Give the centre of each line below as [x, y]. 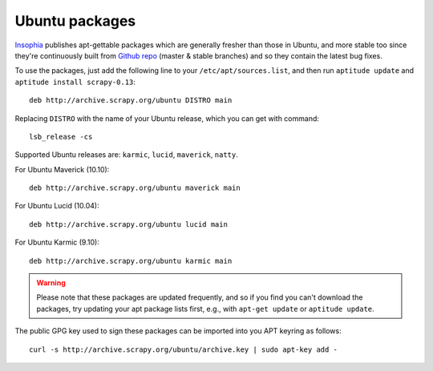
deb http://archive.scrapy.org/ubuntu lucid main [129, 224]
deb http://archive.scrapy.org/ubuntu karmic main [131, 261]
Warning [51, 283]
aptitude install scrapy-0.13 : [75, 82]
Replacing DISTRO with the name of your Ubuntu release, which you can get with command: [167, 118]
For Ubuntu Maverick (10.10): [62, 169]
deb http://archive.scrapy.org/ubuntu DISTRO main [131, 101]
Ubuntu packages [75, 21]
